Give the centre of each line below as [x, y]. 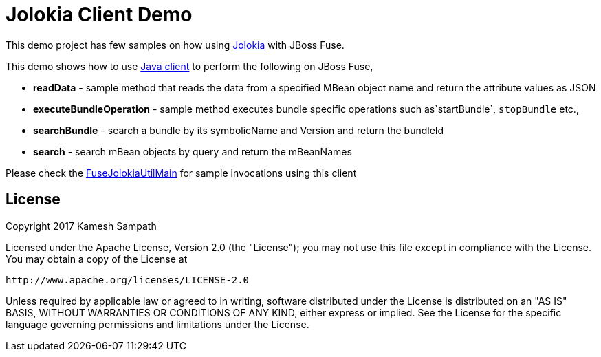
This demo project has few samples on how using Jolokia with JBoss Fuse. [175, 45]
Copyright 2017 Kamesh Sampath [81, 226]
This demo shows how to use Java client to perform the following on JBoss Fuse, [189, 66]
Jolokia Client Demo [99, 14]
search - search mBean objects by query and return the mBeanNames [193, 151]
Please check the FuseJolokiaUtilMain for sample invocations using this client [181, 173]
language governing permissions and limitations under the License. [157, 324]
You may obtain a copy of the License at [97, 259]
